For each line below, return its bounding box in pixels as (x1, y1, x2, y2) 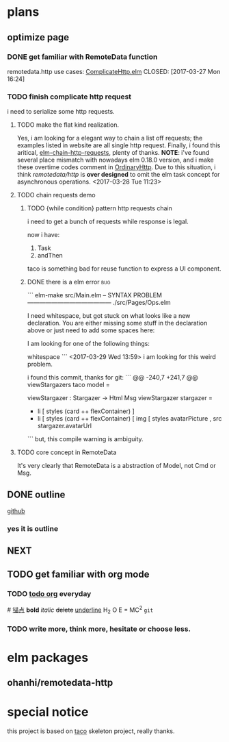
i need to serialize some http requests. (7, 108, 115, 116)
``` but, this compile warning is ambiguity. (27, 435, 144, 443)
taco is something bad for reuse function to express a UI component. (27, 264, 221, 273)
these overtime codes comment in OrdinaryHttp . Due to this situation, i (16, 163, 216, 171)
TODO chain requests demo (16, 191, 96, 199)
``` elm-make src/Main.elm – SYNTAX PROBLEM (27, 291, 163, 299)
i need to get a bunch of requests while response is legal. (27, 217, 189, 226)
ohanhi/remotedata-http (7, 676, 113, 689)
